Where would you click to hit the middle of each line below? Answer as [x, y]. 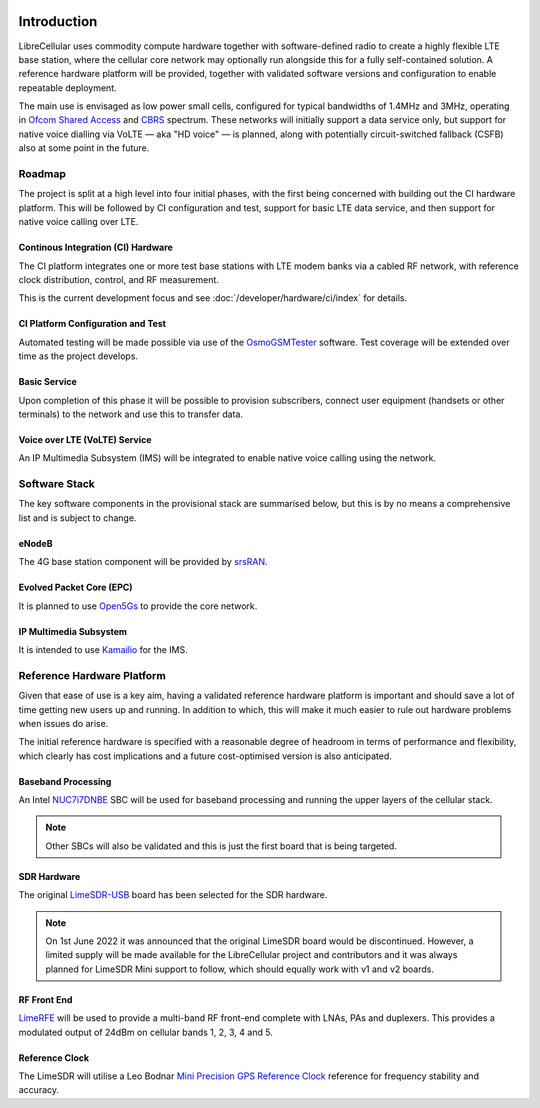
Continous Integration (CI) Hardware [96, 247]
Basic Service [47, 382]
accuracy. [39, 1090]
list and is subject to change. [77, 517]
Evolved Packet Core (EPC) [76, 587]
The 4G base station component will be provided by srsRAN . [143, 562]
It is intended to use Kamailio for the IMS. [103, 649]
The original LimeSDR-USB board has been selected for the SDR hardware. [173, 895]
